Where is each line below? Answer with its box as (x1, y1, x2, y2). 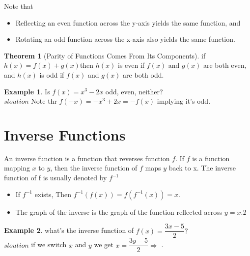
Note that (4, 1, 33, 11)
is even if (118, 60, 145, 70)
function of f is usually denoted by (4, 172, 107, 183)
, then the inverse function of (50, 163, 138, 173)
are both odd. (123, 69, 164, 80)
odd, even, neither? (105, 86, 163, 96)
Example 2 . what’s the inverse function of (4, 225, 134, 235)
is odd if (39, 69, 64, 80)
